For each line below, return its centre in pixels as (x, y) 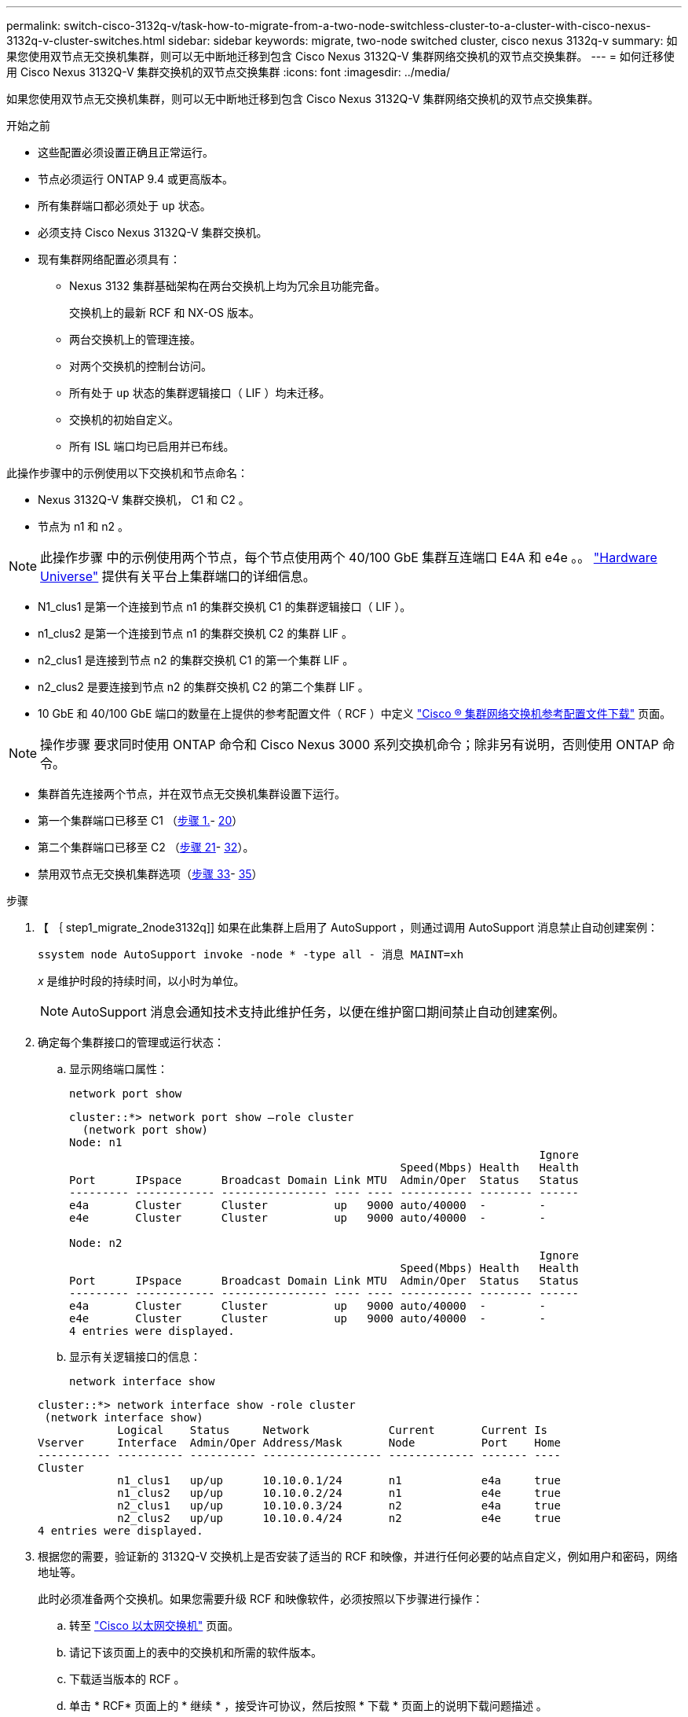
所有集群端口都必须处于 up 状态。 (124, 206)
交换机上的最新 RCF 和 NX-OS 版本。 (165, 313)
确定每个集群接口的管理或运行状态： (131, 1042)
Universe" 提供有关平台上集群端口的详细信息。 (178, 576)
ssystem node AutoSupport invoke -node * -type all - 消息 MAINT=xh (251, 954)
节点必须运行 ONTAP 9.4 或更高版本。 (135, 179)
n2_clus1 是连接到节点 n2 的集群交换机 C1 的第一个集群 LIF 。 (196, 660)
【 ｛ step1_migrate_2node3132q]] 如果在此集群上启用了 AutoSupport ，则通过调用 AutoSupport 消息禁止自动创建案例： (348, 927)
